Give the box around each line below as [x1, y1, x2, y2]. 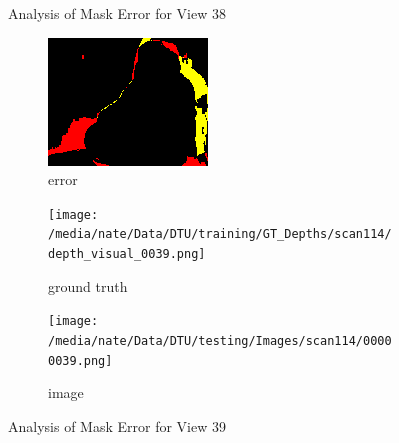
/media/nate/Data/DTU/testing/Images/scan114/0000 [48, 334, 392, 348]
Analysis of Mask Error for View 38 [8, 3, 226, 23]
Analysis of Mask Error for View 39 [8, 415, 226, 436]
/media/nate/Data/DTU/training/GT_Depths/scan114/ [48, 227, 392, 242]
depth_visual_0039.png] [48, 247, 206, 262]
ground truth [48, 275, 128, 296]
